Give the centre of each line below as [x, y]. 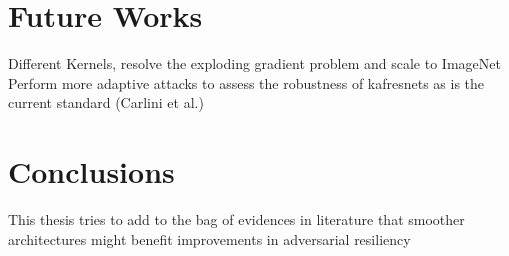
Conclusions [91, 171]
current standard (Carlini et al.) [106, 102]
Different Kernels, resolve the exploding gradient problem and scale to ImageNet [254, 63]
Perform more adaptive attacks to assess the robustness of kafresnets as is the [246, 82]
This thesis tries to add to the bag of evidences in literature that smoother [236, 219]
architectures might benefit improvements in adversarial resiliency [209, 238]
